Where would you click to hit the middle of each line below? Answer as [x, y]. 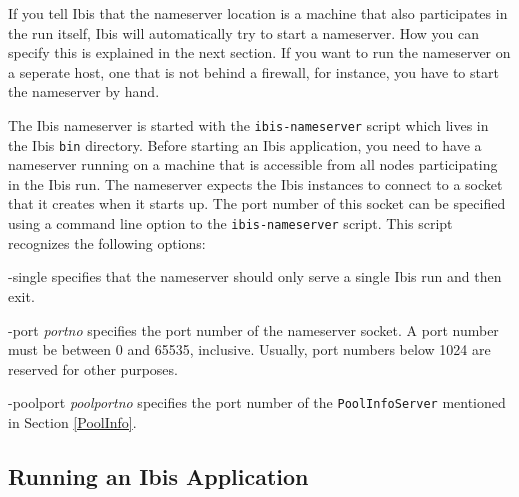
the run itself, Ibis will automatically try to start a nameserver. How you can [244, 32]
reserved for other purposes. [93, 368]
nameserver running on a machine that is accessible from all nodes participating [253, 164]
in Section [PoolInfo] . [72, 421]
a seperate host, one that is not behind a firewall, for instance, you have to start [253, 71]
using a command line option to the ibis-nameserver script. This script [230, 223]
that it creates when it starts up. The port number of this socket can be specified [257, 203]
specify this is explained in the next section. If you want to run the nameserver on [259, 52]
